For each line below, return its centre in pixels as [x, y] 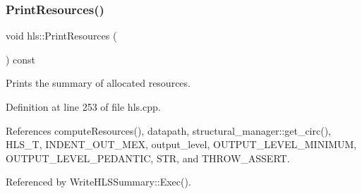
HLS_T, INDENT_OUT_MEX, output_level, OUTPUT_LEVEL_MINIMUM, [181, 144]
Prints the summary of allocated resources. [98, 83]
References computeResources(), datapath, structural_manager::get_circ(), [168, 130]
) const [21, 59]
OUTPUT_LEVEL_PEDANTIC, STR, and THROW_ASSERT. [148, 158]
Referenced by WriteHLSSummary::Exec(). [98, 182]
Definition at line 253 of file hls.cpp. [83, 107]
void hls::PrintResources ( [61, 36]
